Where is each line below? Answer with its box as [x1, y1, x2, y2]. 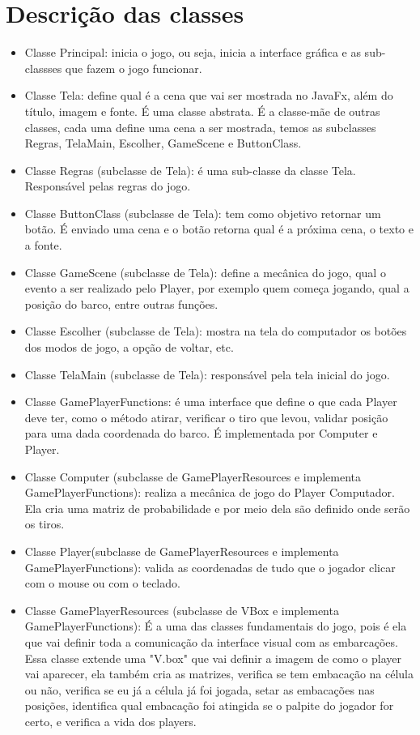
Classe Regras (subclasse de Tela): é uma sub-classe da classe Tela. [24, 161, 356, 178]
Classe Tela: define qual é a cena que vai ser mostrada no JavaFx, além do [24, 87, 393, 104]
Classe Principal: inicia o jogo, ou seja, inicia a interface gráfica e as [24, 44, 361, 61]
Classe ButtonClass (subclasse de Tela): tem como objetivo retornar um [24, 204, 381, 221]
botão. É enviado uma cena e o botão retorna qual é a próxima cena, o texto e [24, 220, 414, 237]
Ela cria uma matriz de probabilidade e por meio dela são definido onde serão [24, 499, 410, 516]
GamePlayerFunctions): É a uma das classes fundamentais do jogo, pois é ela [24, 617, 407, 635]
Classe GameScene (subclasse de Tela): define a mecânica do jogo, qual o [24, 263, 386, 280]
